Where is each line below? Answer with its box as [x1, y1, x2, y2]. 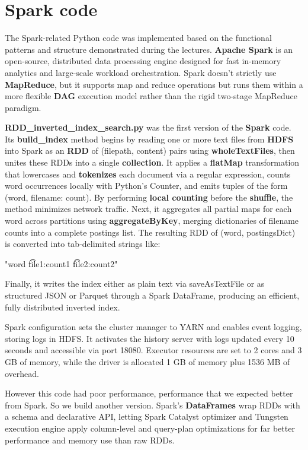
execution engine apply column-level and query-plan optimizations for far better [5, 422, 295, 434]
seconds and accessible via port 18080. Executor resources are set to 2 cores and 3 [5, 344, 302, 356]
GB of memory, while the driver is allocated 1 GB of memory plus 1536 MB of [5, 355, 290, 367]
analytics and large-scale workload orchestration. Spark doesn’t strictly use [5, 66, 277, 78]
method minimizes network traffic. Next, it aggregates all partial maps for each [5, 202, 292, 215]
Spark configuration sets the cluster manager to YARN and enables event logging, [5, 321, 302, 333]
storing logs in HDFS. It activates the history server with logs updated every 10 [5, 332, 294, 344]
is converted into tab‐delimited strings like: [5, 237, 161, 250]
